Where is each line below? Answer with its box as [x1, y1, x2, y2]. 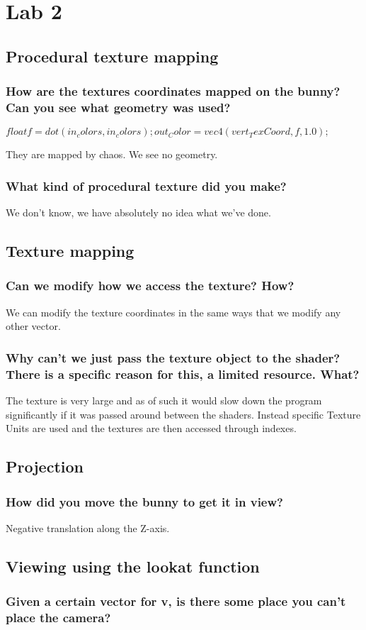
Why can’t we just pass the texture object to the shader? [6, 348, 341, 366]
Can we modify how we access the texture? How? [6, 277, 294, 294]
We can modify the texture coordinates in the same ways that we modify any [6, 304, 341, 319]
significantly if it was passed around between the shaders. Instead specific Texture [6, 407, 361, 421]
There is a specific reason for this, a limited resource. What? [6, 365, 360, 382]
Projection [6, 455, 84, 477]
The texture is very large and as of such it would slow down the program [6, 393, 322, 408]
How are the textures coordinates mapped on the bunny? [6, 82, 341, 100]
